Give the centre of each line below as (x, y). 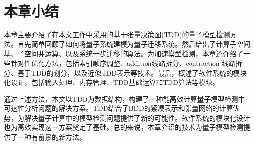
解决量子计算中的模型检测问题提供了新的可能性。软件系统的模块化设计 (137, 117)
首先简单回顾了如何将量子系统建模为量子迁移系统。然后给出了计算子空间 (134, 44)
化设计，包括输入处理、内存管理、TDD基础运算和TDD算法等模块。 (112, 82)
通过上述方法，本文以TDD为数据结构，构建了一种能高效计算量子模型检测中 (125, 98)
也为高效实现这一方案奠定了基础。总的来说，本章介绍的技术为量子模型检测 (124, 127)
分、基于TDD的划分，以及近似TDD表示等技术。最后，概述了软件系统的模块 (125, 72)
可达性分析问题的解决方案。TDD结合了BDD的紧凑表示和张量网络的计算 (118, 108)
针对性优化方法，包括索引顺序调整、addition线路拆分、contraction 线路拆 (127, 63)
